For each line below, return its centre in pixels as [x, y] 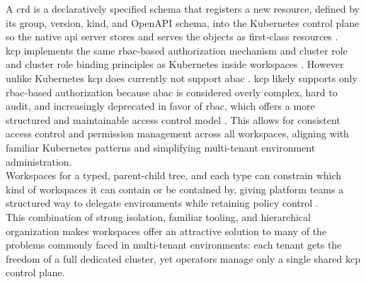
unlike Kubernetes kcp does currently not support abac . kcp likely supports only [182, 78]
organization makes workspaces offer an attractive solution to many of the [166, 231]
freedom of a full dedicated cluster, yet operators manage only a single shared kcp [183, 258]
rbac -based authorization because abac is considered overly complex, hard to [172, 92]
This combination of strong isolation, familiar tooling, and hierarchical [158, 216]
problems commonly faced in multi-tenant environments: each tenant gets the [174, 245]
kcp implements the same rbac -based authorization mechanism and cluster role [177, 50]
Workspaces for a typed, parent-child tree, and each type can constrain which [174, 175]
